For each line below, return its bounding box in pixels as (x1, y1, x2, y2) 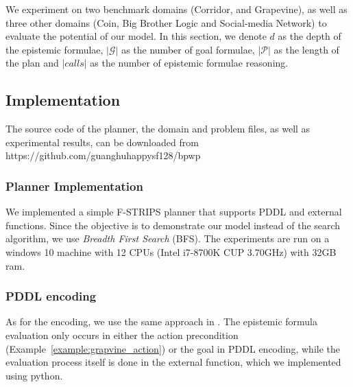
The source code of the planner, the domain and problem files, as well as (5, 121, 311, 136)
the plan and (5, 56, 59, 70)
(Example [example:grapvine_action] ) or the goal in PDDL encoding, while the (5, 341, 340, 355)
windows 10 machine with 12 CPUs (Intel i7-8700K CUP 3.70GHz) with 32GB (5, 244, 337, 259)
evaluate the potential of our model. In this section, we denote (5, 29, 267, 43)
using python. (5, 368, 63, 382)
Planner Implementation (5, 177, 143, 194)
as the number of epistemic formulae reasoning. (90, 56, 289, 70)
